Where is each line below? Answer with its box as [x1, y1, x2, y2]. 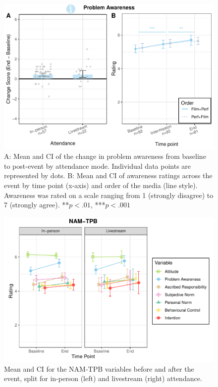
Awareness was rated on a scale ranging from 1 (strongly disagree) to [4, 190, 214, 200]
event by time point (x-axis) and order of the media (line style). [4, 180, 198, 190]
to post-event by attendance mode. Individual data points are [4, 160, 191, 171]
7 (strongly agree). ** [4, 199, 69, 210]
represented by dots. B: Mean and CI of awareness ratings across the [4, 170, 213, 181]
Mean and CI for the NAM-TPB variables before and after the [4, 363, 194, 374]
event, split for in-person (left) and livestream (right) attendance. [4, 373, 202, 384]
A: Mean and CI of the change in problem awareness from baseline [4, 151, 206, 161]
